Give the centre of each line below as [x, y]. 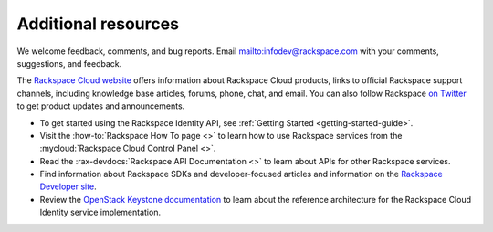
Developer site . [68, 186]
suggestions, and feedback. [69, 63]
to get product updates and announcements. [101, 106]
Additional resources [98, 24]
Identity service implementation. [100, 212]
